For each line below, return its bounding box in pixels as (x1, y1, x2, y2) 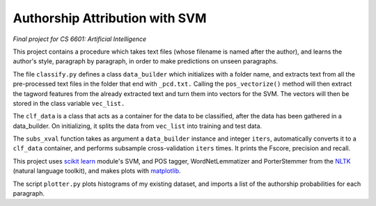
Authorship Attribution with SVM (13, 10, 207, 26)
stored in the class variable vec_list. (13, 99, 125, 107)
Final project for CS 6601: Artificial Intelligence (13, 35, 147, 43)
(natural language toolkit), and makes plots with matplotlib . (13, 167, 181, 175)
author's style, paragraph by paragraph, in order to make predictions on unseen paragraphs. (13, 57, 279, 65)
